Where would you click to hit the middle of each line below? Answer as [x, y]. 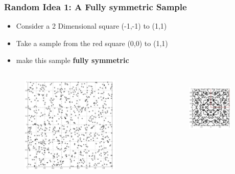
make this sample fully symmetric [73, 60]
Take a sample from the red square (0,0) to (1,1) [92, 43]
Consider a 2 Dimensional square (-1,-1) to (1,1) [91, 26]
